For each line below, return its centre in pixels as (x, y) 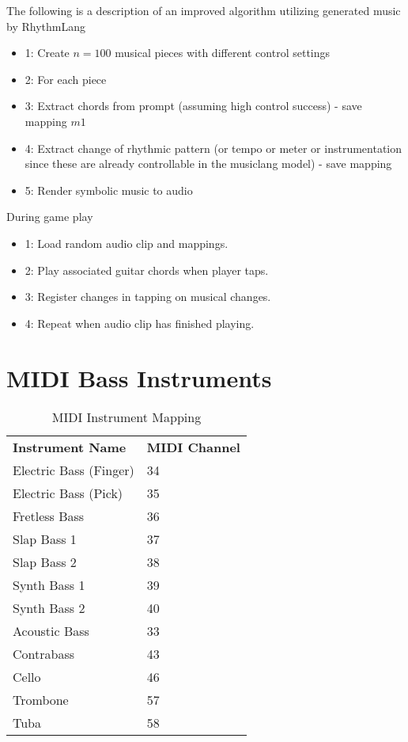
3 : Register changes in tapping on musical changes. (148, 297)
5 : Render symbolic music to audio (109, 190)
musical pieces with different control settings (223, 53)
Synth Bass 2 (49, 608)
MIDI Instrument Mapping (127, 417)
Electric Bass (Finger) (74, 470)
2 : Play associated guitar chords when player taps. (147, 270)
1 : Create (47, 53)
